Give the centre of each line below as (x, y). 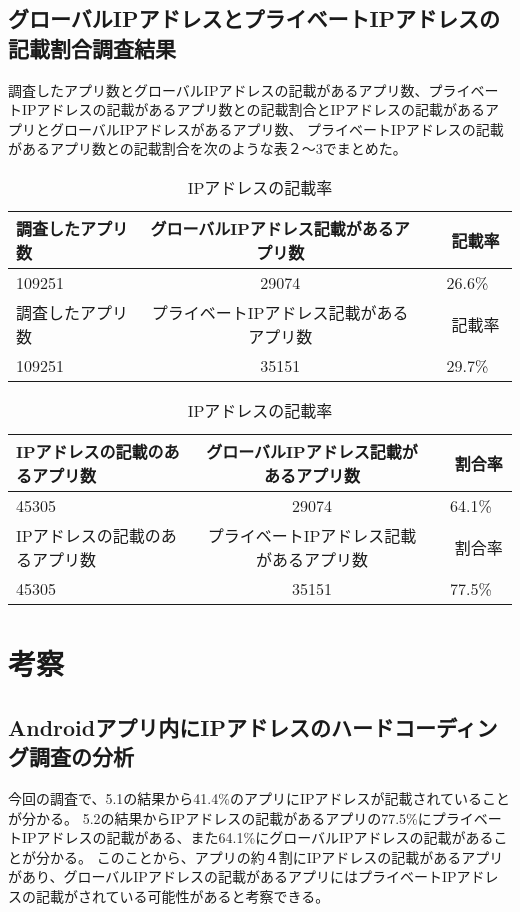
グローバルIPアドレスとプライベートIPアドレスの (254, 18)
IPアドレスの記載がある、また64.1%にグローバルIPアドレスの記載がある (257, 837)
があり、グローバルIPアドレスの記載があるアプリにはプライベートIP (232, 876)
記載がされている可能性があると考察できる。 (182, 895)
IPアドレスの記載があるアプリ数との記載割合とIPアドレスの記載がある (253, 109)
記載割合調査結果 (92, 47)
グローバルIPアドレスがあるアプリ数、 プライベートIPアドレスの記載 (276, 128)
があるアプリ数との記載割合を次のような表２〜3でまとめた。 (207, 148)
